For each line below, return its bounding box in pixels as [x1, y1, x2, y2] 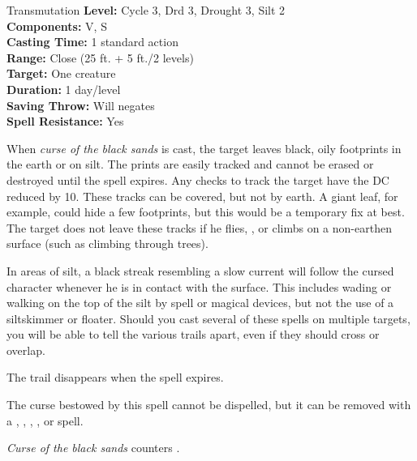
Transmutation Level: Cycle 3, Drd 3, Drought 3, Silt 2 [6, 2, 286, 18]
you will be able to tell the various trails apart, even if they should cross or [6, 326, 380, 343]
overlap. [6, 341, 45, 358]
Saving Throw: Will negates [6, 96, 155, 113]
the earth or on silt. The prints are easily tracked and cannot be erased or [6, 156, 374, 173]
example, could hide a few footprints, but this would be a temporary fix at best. [6, 203, 405, 220]
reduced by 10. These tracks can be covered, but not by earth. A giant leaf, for [6, 187, 398, 204]
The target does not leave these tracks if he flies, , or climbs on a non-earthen [6, 219, 392, 236]
